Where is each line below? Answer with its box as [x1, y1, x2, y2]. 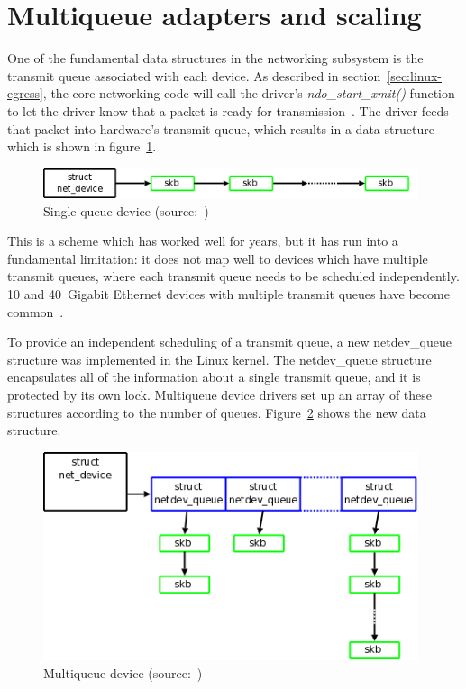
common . [7, 302, 64, 321]
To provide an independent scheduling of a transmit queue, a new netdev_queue [7, 332, 452, 351]
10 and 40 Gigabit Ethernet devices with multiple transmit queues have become [7, 284, 450, 303]
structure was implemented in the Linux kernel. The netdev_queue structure [7, 349, 432, 368]
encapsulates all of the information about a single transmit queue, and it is [7, 367, 421, 386]
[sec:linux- [387, 66, 443, 85]
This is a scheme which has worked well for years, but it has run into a [7, 231, 398, 250]
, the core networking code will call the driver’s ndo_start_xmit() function [42, 84, 455, 103]
